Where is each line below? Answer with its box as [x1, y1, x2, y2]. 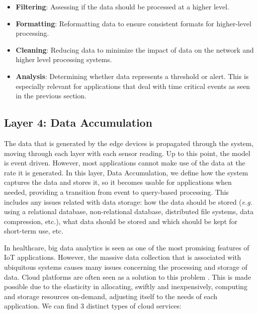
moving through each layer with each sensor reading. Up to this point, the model [4, 148, 251, 158]
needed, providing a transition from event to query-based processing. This [4, 186, 229, 197]
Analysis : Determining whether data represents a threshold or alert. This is [15, 71, 249, 81]
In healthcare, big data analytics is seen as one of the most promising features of [4, 242, 250, 252]
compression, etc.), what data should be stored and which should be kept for [4, 216, 238, 226]
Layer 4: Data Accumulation [4, 115, 153, 130]
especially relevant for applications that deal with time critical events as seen [15, 80, 250, 91]
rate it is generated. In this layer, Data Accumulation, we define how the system [4, 167, 248, 177]
